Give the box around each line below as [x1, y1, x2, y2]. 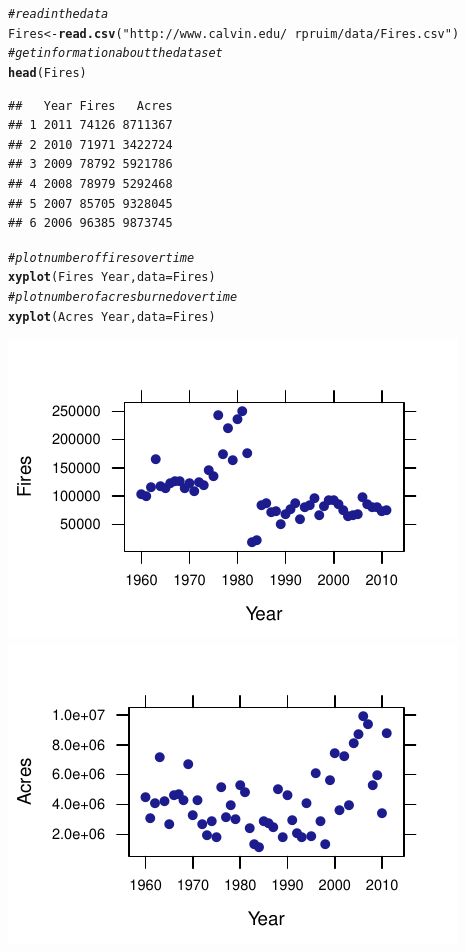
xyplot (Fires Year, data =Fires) [8, 270, 216, 285]
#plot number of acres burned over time [8, 290, 238, 305]
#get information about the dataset [8, 46, 223, 61]
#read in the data [8, 7, 109, 21]
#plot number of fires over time [8, 250, 195, 265]
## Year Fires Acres [8, 98, 173, 113]
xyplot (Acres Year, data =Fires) [8, 309, 216, 324]
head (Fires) [8, 65, 87, 80]
